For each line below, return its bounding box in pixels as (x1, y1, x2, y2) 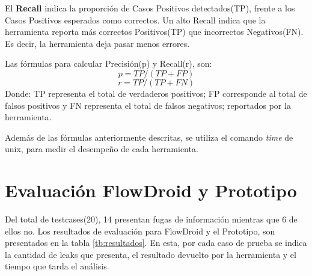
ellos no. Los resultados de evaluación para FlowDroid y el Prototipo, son (5, 224, 275, 237)
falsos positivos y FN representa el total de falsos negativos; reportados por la (5, 99, 291, 111)
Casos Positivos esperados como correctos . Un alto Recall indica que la (5, 13, 266, 26)
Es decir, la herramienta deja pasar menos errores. (5, 37, 190, 49)
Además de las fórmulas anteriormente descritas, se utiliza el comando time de (5, 130, 293, 143)
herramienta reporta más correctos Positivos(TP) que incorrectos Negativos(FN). (5, 25, 304, 38)
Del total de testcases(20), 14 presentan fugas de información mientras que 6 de (5, 213, 298, 225)
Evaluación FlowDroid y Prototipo (5, 178, 297, 203)
